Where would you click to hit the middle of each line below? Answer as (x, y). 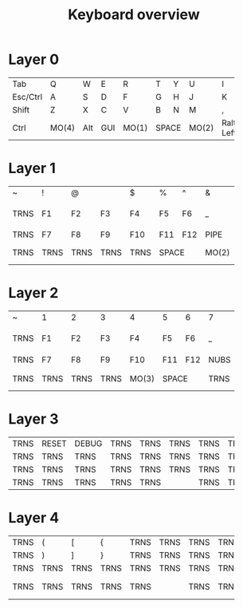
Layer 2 (33, 293)
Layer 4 (34, 518)
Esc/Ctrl (27, 97)
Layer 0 (34, 59)
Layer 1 (32, 168)
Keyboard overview (134, 15)
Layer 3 (33, 419)
